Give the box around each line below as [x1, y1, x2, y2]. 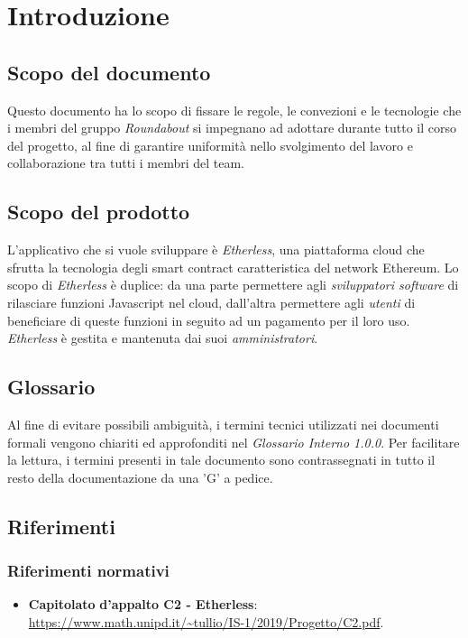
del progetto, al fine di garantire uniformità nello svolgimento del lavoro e [7, 135, 413, 154]
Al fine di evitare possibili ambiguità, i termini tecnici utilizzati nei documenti [7, 414, 439, 433]
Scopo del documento [7, 58, 211, 86]
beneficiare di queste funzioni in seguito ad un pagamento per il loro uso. [7, 310, 410, 329]
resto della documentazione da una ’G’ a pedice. [7, 467, 273, 486]
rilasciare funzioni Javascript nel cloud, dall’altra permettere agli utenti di [7, 292, 416, 311]
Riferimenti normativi [7, 559, 170, 581]
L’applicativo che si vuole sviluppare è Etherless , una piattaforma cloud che [7, 240, 425, 259]
